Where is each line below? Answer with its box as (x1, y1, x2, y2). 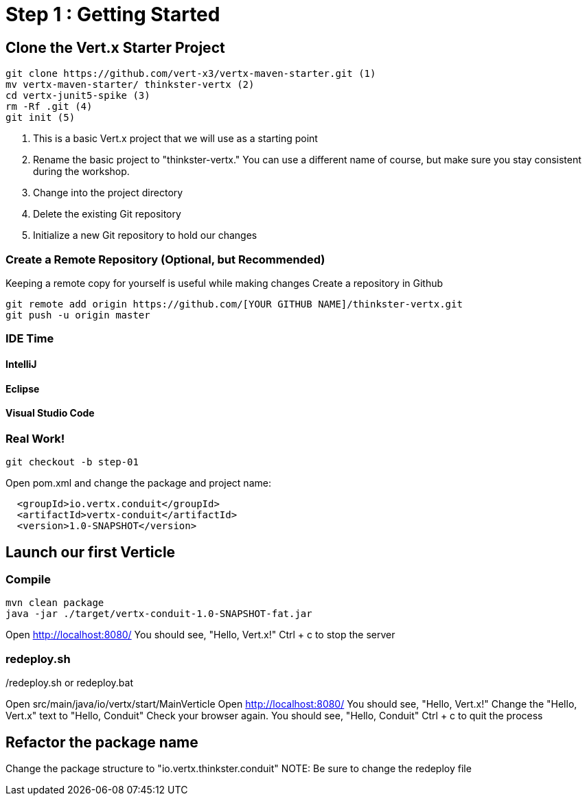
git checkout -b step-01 (5, 456, 139, 468)
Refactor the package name (5, 733, 198, 751)
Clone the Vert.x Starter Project (5, 38, 225, 56)
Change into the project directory (33, 187, 183, 199)
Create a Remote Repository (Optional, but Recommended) (5, 252, 325, 266)
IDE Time (5, 332, 54, 346)
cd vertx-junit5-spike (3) (5, 90, 150, 102)
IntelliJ (5, 358, 37, 370)
